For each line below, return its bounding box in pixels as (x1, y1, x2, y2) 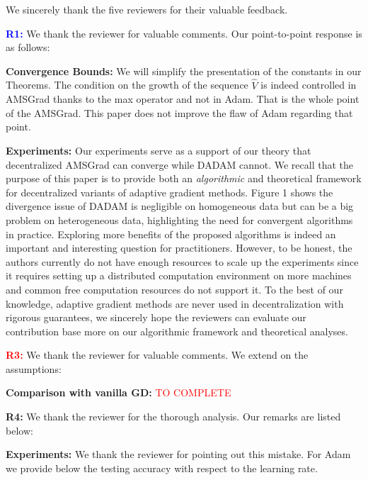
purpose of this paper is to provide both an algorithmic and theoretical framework (6, 171, 362, 186)
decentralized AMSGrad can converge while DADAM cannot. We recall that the (6, 157, 354, 172)
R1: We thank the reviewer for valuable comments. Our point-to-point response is (6, 26, 362, 40)
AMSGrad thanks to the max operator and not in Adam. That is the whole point (6, 91, 360, 106)
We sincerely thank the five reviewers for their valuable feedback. (6, 2, 288, 16)
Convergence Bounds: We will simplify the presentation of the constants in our (6, 63, 362, 78)
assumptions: (6, 361, 62, 376)
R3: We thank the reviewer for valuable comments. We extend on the (6, 347, 309, 362)
